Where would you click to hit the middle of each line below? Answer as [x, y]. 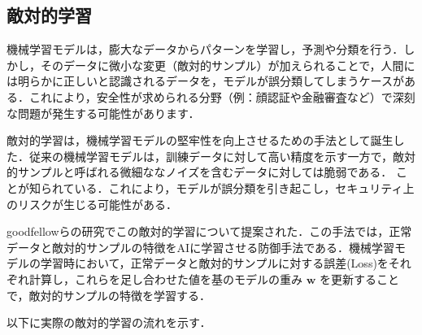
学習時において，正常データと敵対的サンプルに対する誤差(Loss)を [214, 263]
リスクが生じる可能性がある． [97, 204]
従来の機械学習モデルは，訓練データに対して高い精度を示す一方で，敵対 [222, 156]
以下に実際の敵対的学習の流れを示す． [109, 322]
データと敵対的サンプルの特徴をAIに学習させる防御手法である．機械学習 [200, 247]
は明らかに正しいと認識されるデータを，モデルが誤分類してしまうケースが [205, 81]
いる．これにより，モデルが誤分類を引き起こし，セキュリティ [239, 187]
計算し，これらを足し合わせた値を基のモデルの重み [165, 278]
